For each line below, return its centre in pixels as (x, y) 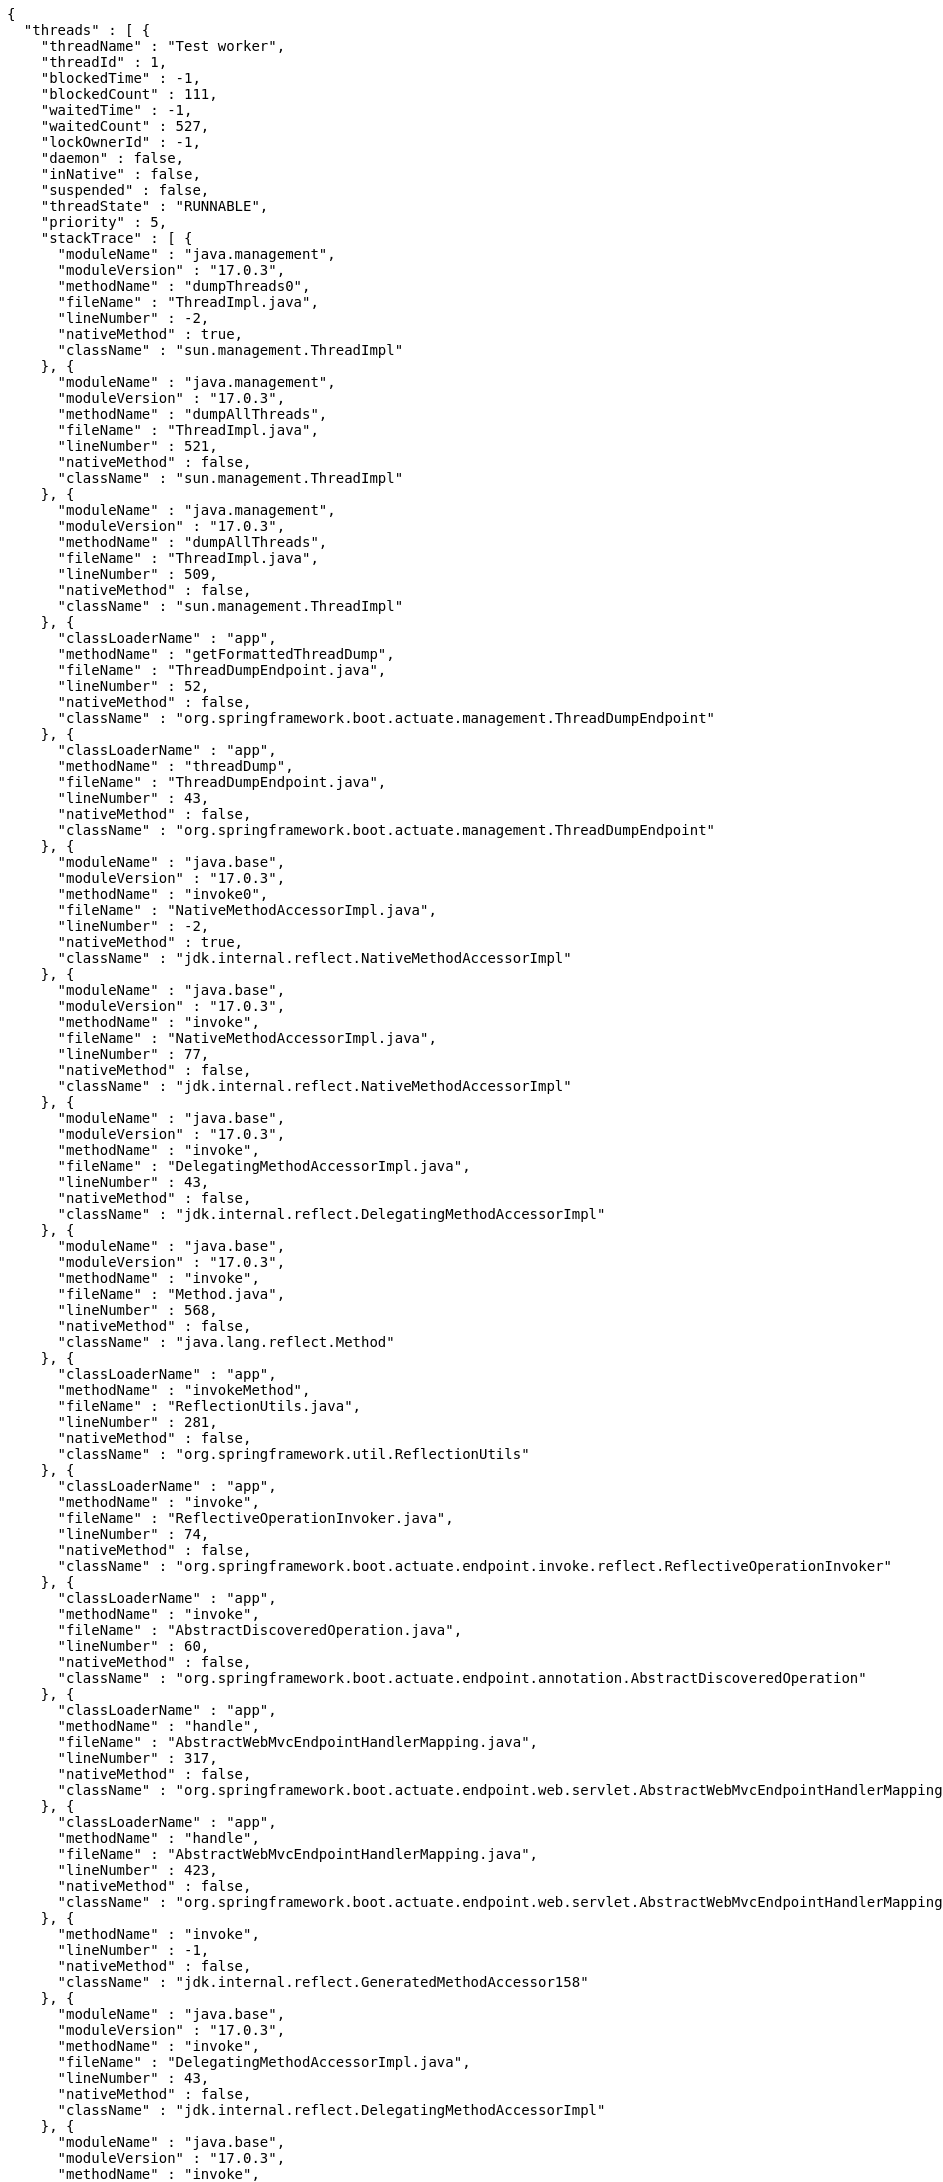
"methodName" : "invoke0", (163, 894)
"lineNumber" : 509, (137, 574)
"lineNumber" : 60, (133, 1646)
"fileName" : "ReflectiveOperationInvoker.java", (255, 1518)
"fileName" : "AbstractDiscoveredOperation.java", (260, 1630)
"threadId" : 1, (104, 62)
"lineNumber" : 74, (133, 1534)
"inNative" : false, (120, 174)
